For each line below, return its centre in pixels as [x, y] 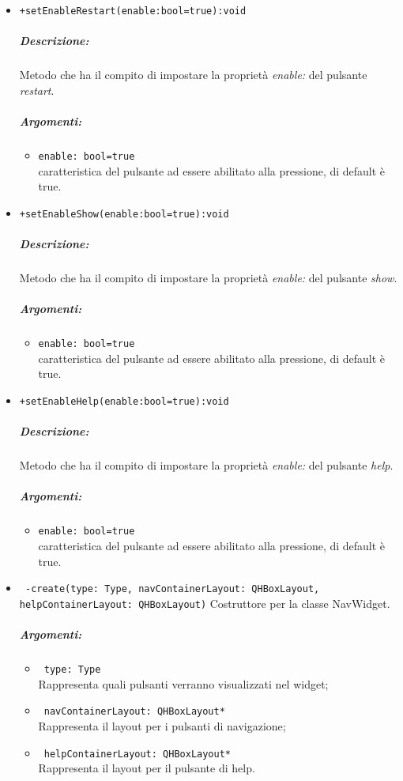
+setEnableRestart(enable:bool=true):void [133, 11]
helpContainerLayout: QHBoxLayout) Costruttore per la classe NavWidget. [205, 603]
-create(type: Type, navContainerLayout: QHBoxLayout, [172, 589]
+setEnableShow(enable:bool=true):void [124, 214]
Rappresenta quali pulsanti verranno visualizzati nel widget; [183, 683]
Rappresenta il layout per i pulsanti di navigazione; [162, 726]
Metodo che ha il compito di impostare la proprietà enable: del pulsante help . [206, 465]
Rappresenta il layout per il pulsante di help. [147, 768]
